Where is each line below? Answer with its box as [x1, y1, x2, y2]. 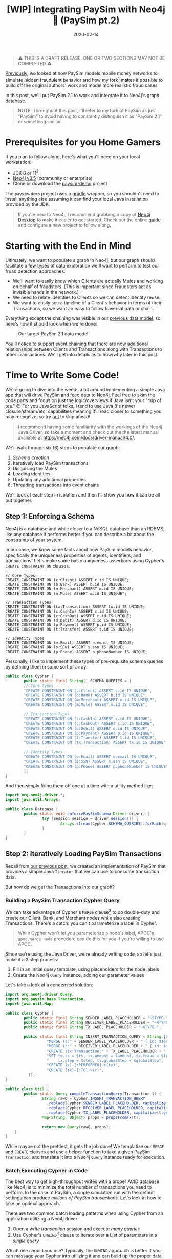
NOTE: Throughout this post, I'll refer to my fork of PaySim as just [17, 107, 156, 113]
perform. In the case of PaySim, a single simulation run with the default [5, 1189, 155, 1195]
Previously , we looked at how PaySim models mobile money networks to [5, 70, 158, 77]
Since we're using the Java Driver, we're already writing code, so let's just [5, 951, 161, 957]
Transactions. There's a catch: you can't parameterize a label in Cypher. [5, 920, 157, 926]
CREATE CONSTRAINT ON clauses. [5, 563, 70, 569]
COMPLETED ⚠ [17, 60, 52, 66]
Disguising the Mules [12, 466, 57, 472]
